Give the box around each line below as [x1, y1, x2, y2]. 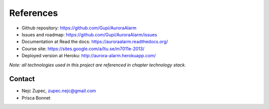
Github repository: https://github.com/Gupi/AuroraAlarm [21, 25, 137, 31]
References [9, 7, 58, 18]
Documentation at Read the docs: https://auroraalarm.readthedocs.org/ [21, 39, 168, 45]
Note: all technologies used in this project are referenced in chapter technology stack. [9, 62, 186, 68]
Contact [9, 75, 35, 83]
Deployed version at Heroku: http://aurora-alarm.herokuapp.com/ [21, 53, 156, 59]
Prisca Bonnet [21, 95, 51, 101]
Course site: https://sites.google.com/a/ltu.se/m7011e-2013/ [21, 45, 144, 52]
